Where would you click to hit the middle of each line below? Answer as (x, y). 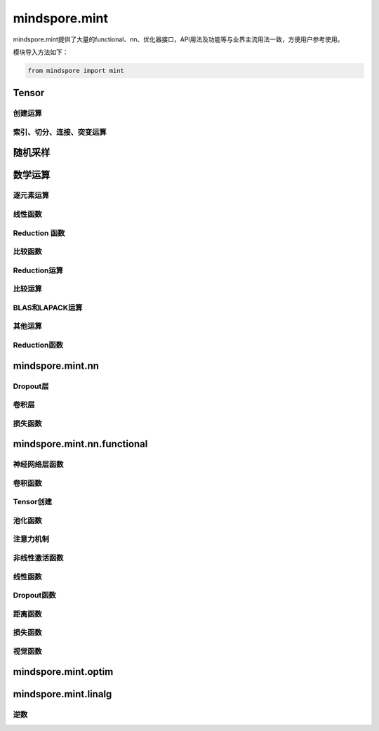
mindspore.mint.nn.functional (80, 444)
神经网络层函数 (38, 465)
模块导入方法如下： (41, 52)
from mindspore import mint (76, 71)
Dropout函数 (34, 595)
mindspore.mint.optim (63, 672)
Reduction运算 (38, 270)
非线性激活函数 (38, 558)
